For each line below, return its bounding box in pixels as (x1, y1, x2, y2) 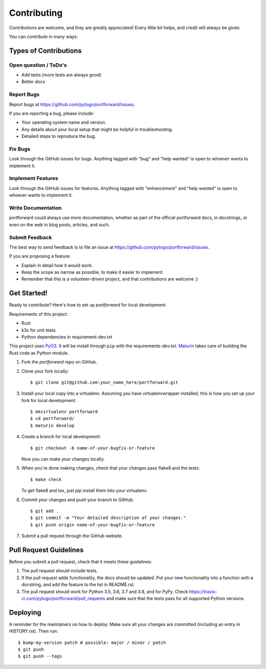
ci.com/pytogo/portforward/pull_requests (21, 595, 105, 601)
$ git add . (30, 508, 59, 514)
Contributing (9, 7, 63, 18)
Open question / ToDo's (9, 62, 67, 69)
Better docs (21, 79, 45, 85)
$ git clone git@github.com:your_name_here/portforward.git (30, 379, 178, 385)
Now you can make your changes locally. (21, 456, 105, 462)
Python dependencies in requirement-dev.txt (21, 334, 113, 340)
